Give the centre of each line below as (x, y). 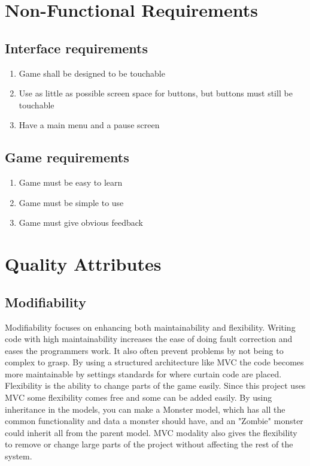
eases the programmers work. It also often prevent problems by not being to (144, 350)
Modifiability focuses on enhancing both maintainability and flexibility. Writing (150, 327)
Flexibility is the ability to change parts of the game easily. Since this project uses (155, 385)
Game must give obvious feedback (81, 223)
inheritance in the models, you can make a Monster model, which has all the (145, 409)
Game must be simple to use (71, 202)
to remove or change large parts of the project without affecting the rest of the (149, 444)
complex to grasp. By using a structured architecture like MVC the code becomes (154, 362)
